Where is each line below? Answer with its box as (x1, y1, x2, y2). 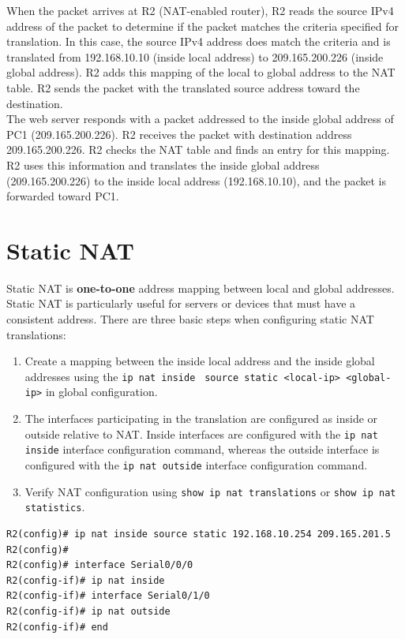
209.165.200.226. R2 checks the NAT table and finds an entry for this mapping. (6, 141, 390, 158)
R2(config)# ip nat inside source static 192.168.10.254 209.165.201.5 (6, 529, 391, 540)
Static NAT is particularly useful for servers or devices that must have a (6, 295, 356, 312)
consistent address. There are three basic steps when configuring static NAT (6, 311, 374, 327)
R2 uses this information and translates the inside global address (6, 156, 320, 173)
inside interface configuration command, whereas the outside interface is (24, 441, 380, 458)
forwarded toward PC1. (6, 188, 119, 204)
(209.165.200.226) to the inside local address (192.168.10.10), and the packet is (6, 172, 387, 189)
